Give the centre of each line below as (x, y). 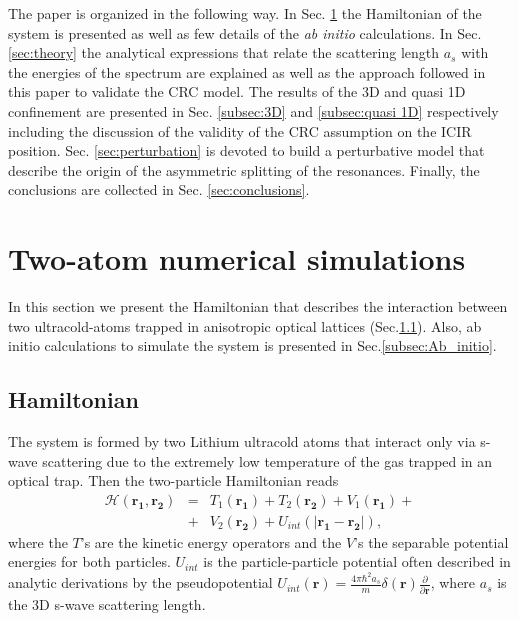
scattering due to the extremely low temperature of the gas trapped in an (267, 460)
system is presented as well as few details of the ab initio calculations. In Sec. (245, 32)
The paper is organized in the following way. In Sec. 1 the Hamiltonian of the (245, 13)
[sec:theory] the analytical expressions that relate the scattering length (224, 52)
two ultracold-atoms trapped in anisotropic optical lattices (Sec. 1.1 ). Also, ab (245, 325)
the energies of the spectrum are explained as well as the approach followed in (247, 71)
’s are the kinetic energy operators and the (211, 541)
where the (38, 541)
